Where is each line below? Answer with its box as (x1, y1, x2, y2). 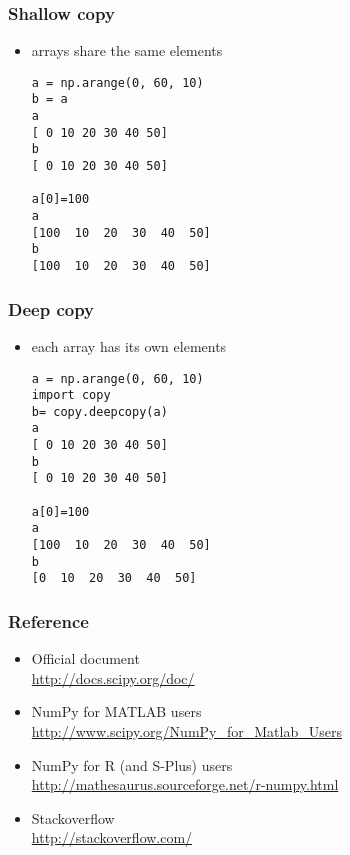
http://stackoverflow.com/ (31, 827, 193, 848)
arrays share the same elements (31, 40, 223, 61)
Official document (31, 648, 140, 669)
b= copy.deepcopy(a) (31, 404, 168, 419)
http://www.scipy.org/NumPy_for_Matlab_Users (31, 721, 342, 742)
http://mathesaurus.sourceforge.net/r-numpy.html (31, 774, 339, 795)
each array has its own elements (31, 335, 227, 356)
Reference (8, 608, 89, 633)
